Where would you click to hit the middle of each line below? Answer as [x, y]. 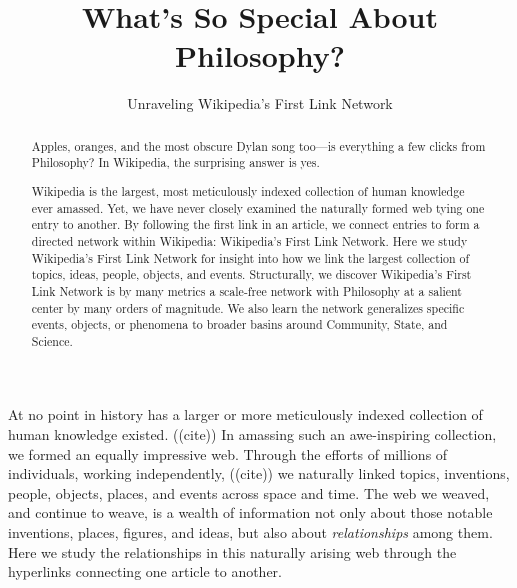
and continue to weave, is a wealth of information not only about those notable [250, 512]
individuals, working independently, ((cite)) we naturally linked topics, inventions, [259, 473]
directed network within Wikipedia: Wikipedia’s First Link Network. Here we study [249, 240]
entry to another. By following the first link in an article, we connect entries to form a [255, 224]
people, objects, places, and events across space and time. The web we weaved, [249, 492]
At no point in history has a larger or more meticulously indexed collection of [245, 414]
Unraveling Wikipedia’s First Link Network [260, 103]
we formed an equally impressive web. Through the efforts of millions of [228, 453]
